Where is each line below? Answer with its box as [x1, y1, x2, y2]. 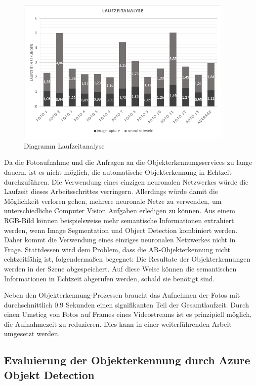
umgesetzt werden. [4, 328, 60, 339]
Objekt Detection [4, 367, 95, 382]
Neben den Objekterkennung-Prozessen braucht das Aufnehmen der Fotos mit [4, 290, 240, 300]
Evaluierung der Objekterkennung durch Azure [4, 352, 251, 368]
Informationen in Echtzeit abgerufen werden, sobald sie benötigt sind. [4, 273, 215, 283]
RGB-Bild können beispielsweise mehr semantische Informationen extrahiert [4, 215, 234, 225]
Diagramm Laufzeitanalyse [24, 140, 105, 151]
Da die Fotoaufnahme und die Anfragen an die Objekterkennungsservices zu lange [4, 157, 253, 167]
